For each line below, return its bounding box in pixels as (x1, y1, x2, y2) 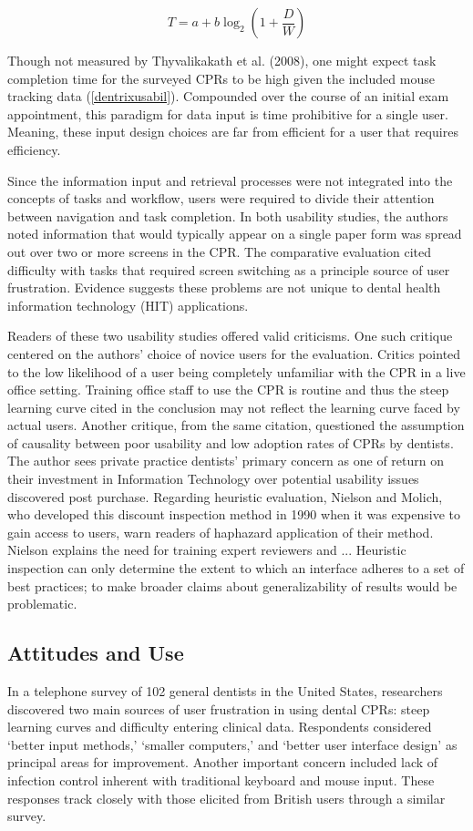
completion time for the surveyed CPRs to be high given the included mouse (7, 68, 435, 87)
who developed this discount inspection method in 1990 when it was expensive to (7, 505, 460, 524)
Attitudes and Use (7, 639, 184, 667)
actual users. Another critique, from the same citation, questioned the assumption (7, 415, 465, 435)
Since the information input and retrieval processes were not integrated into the (7, 170, 453, 190)
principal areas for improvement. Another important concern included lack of (7, 753, 438, 772)
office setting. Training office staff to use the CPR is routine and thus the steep (7, 380, 449, 399)
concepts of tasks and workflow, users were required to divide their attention (7, 189, 435, 208)
